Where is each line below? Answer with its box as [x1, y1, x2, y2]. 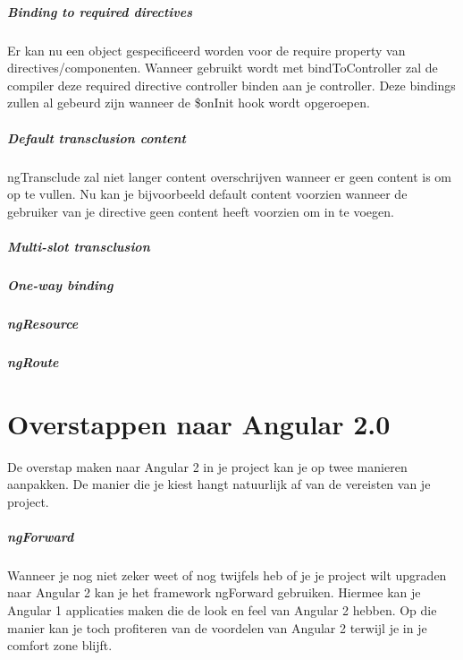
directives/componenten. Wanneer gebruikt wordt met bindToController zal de [7, 58, 438, 77]
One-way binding [7, 275, 114, 294]
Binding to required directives [7, 2, 193, 21]
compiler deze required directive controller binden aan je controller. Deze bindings [7, 75, 456, 94]
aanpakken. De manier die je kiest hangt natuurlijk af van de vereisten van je [7, 475, 431, 493]
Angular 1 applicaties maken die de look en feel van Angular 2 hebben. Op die [7, 601, 437, 620]
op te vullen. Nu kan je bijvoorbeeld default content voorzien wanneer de [7, 184, 408, 203]
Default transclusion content [7, 128, 187, 147]
